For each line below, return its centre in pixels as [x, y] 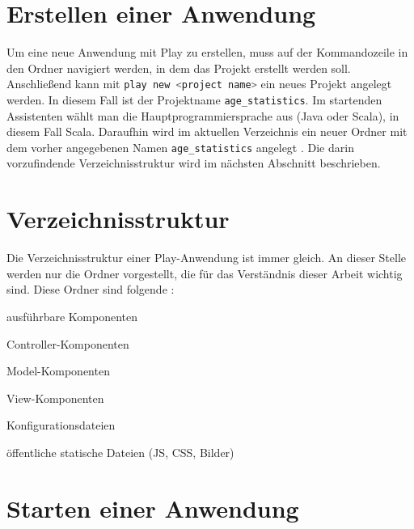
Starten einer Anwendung [153, 508]
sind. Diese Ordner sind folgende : [91, 289]
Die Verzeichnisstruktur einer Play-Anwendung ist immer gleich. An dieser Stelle [207, 258]
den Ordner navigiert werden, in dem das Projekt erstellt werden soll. [179, 68]
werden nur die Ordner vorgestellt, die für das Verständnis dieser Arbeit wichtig [205, 273]
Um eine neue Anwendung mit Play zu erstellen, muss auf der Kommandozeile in [207, 52]
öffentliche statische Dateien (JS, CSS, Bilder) [120, 452]
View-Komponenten [55, 398]
